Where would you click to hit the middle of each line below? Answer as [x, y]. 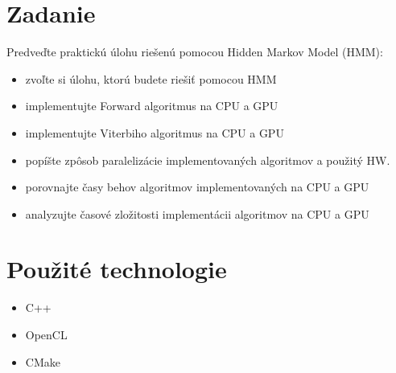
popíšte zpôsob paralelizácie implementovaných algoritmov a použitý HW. [208, 160]
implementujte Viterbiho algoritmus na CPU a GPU [155, 132]
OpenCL [46, 334]
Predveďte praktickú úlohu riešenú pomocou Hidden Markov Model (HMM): [195, 52]
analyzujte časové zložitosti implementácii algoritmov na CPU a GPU [197, 213]
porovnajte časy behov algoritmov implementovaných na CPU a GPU [197, 187]
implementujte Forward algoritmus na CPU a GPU [152, 106]
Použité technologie [117, 269]
